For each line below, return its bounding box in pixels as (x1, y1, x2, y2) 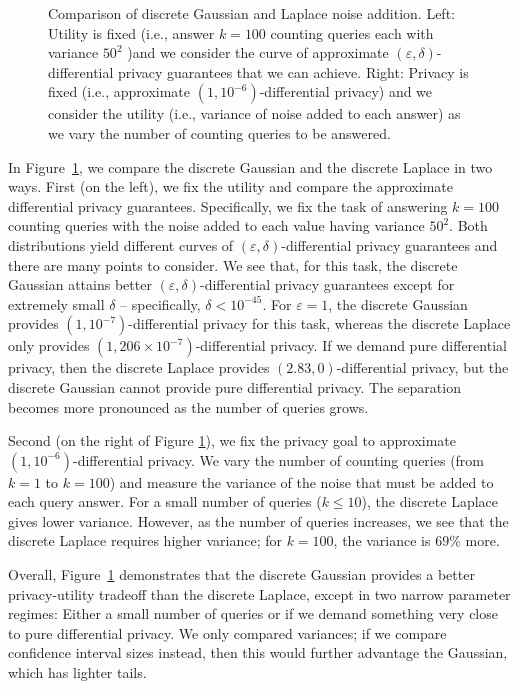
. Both (449, 215, 488, 236)
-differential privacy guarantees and (281, 234, 498, 255)
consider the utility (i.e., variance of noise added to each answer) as (48, 103, 461, 124)
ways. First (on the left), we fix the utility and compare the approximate (8, 176, 453, 197)
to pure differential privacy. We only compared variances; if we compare (8, 622, 447, 643)
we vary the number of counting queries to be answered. (48, 122, 391, 143)
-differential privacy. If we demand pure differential (195, 335, 507, 356)
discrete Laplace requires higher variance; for (8, 530, 282, 551)
